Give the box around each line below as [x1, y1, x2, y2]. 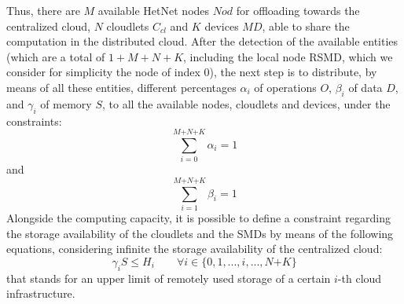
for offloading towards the [236, 2, 360, 18]
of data [348, 79, 383, 95]
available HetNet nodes [97, 2, 210, 18]
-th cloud [337, 269, 382, 286]
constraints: [6, 112, 62, 129]
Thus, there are [6, 2, 80, 18]
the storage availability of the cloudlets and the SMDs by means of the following [6, 225, 394, 241]
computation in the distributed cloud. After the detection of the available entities [6, 33, 398, 49]
